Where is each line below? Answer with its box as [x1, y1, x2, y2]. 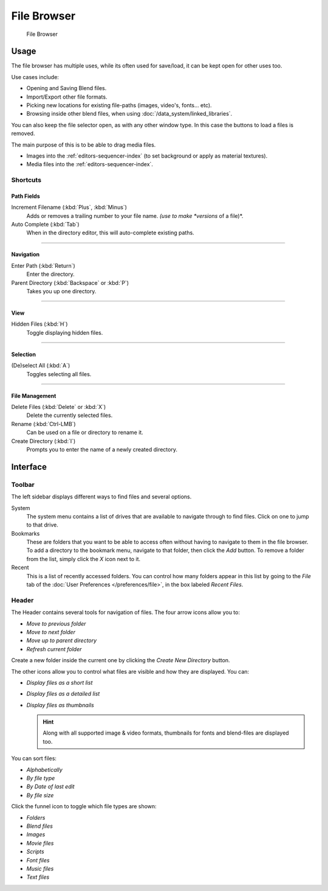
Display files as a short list [26, 679, 93, 686]
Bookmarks [11, 529, 40, 537]
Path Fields [11, 192, 41, 200]
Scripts [26, 848, 45, 855]
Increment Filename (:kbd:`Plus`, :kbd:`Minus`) [11, 204, 128, 211]
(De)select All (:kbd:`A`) [11, 362, 70, 369]
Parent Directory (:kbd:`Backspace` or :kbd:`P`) [11, 279, 129, 286]
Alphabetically [26, 766, 63, 773]
